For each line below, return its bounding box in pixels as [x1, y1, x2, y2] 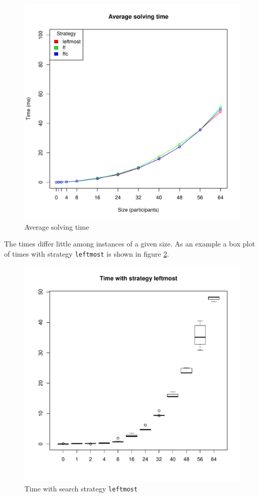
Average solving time [24, 221, 89, 232]
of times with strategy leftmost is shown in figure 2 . [4, 248, 169, 259]
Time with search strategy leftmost [24, 483, 138, 494]
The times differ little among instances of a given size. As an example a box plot [4, 238, 255, 249]
